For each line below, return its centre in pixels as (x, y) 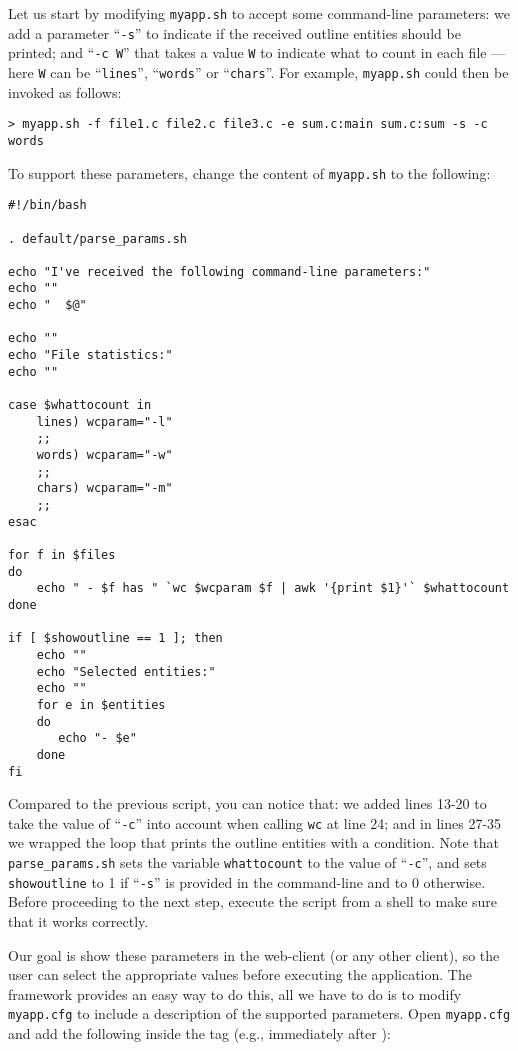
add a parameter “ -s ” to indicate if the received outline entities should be (234, 32)
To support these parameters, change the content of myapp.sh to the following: (249, 172)
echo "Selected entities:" (126, 671)
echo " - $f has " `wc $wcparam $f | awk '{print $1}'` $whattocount (273, 588)
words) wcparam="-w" (104, 455)
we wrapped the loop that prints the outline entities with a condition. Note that (254, 842)
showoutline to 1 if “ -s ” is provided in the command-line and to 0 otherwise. (247, 881)
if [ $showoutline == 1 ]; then (115, 638)
